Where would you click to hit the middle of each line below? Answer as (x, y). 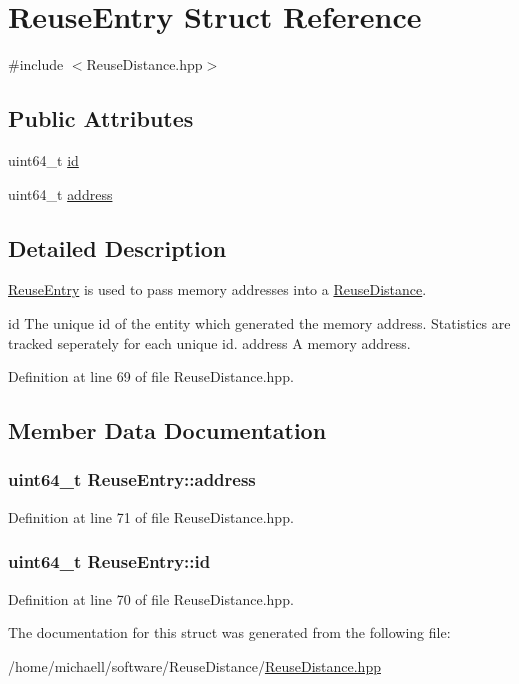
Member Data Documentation (167, 430)
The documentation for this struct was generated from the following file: (229, 632)
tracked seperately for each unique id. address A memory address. (209, 342)
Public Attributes (101, 118)
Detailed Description (117, 247)
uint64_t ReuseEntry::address (132, 479)
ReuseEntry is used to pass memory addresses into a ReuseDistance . (217, 289)
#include (36, 64)
